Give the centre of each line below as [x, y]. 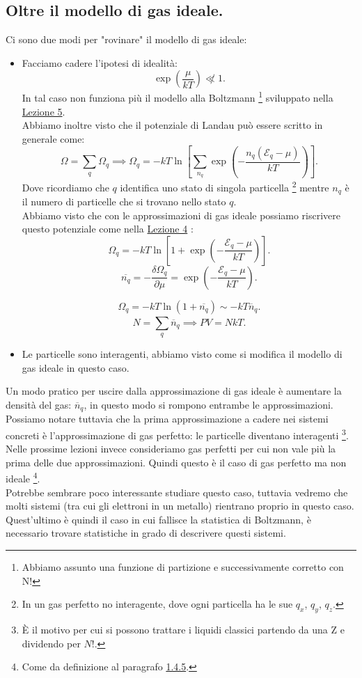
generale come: [53, 138]
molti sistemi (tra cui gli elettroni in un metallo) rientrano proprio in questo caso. [180, 506]
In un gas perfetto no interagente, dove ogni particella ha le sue [157, 604]
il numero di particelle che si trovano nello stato [124, 202]
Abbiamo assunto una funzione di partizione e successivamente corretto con [183, 566]
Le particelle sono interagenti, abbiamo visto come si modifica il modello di [182, 354]
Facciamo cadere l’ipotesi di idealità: [100, 62]
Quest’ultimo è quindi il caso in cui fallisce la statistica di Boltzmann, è [158, 519]
